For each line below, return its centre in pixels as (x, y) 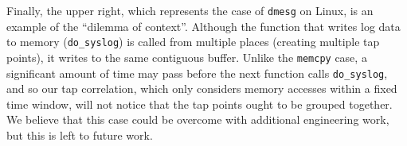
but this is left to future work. (80, 135)
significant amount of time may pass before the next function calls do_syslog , (197, 73)
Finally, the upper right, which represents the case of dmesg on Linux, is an (190, 10)
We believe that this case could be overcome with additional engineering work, (198, 119)
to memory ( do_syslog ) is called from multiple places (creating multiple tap (193, 42)
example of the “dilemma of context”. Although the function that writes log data (203, 26)
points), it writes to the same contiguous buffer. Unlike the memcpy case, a (187, 57)
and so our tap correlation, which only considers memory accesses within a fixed (202, 88)
